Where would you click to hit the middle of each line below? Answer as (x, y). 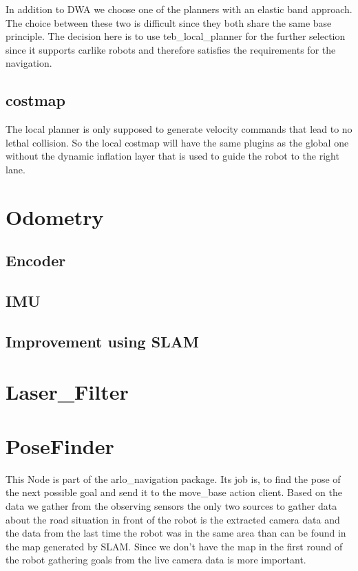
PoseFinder (60, 445)
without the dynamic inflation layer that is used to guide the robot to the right (172, 156)
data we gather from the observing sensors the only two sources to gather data (171, 505)
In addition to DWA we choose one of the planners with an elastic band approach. (179, 9)
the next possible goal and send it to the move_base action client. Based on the (174, 492)
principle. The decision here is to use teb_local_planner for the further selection (176, 36)
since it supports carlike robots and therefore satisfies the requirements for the (171, 49)
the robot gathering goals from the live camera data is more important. (156, 560)
